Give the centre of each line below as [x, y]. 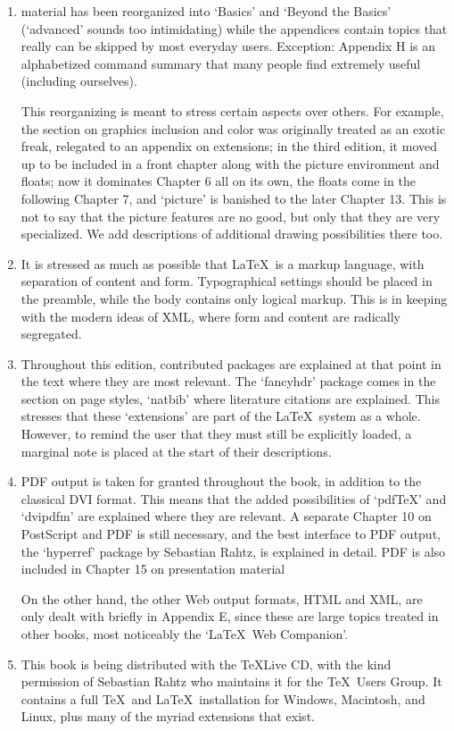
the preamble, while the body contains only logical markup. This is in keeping [234, 298]
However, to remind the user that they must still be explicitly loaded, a [216, 434]
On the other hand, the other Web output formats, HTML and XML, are [222, 598]
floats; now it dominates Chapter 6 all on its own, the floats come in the [218, 181]
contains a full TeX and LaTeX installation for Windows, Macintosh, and [223, 698]
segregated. [51, 334]
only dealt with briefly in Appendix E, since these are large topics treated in [230, 616]
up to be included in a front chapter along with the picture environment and [230, 163]
